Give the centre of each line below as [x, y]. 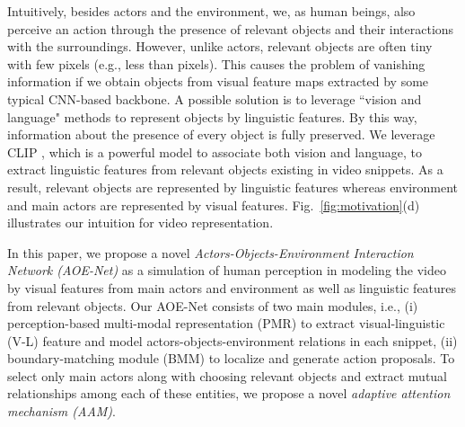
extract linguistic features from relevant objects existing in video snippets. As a [225, 169]
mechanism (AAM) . [62, 411]
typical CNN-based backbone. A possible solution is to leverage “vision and [215, 98]
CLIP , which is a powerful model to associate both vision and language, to [215, 151]
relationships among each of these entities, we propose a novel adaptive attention [229, 393]
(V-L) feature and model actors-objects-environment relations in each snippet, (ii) [232, 340]
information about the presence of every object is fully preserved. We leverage [221, 134]
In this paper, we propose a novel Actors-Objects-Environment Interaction [211, 252]
